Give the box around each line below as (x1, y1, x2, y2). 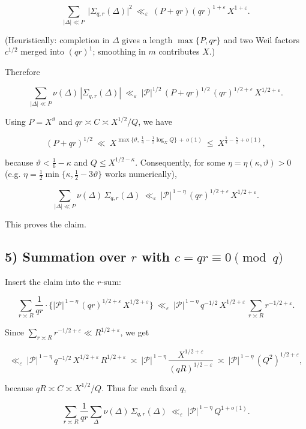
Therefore (5, 65, 40, 78)
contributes (158, 45, 200, 58)
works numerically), (105, 167, 177, 180)
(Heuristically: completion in (5, 33, 110, 46)
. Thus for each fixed (101, 381, 178, 394)
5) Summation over (5, 247, 127, 265)
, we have (138, 115, 172, 128)
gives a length (122, 33, 173, 46)
